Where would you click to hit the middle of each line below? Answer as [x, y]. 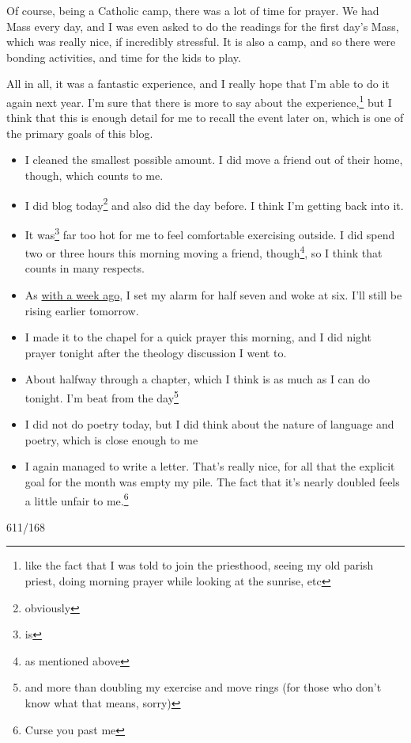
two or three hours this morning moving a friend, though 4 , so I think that [204, 251]
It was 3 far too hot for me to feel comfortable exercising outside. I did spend [210, 233]
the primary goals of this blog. [80, 133]
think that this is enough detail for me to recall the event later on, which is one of [205, 118]
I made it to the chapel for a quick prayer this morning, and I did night [198, 337]
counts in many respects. [85, 268]
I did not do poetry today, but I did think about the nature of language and [209, 424]
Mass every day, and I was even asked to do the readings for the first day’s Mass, [203, 26]
